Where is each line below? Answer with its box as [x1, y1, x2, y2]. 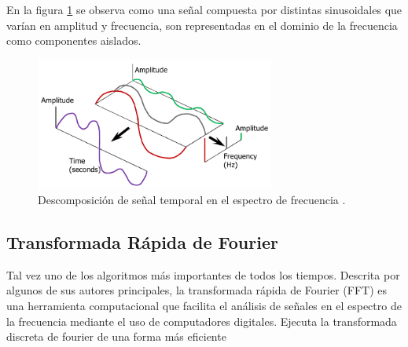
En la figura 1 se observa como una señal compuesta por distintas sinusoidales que [6, 2, 402, 17]
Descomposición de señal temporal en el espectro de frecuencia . [38, 192, 346, 208]
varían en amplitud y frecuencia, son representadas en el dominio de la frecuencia [6, 16, 398, 33]
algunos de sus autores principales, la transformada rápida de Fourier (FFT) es [6, 282, 388, 298]
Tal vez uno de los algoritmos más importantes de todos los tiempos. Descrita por [6, 266, 400, 283]
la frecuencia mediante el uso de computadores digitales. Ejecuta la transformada [6, 312, 397, 329]
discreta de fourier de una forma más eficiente [6, 328, 226, 345]
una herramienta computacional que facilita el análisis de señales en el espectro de [6, 298, 402, 314]
